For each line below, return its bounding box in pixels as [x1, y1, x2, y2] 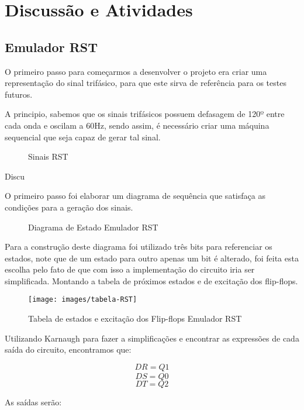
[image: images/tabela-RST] [28, 295, 137, 304]
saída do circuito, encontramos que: [5, 343, 132, 356]
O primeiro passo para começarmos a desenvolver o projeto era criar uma [5, 65, 267, 77]
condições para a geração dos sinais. [5, 201, 133, 213]
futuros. [5, 88, 33, 100]
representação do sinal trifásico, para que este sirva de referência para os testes [5, 77, 286, 89]
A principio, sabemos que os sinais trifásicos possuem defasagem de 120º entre [5, 108, 285, 120]
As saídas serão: [5, 396, 62, 408]
